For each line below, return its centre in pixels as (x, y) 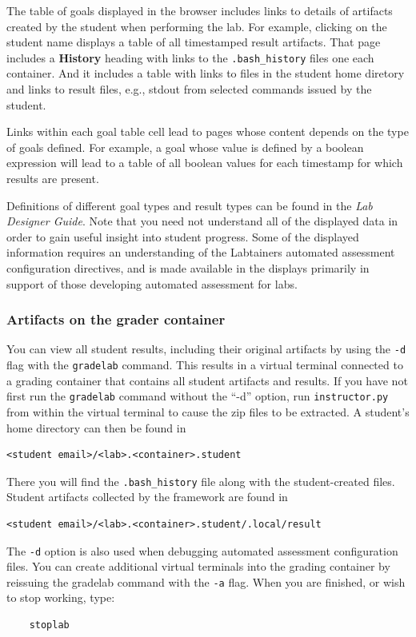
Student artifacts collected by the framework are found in (147, 497)
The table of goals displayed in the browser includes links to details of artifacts (200, 10)
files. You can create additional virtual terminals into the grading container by (198, 566)
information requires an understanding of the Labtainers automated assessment (201, 252)
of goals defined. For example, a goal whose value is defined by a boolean (185, 147)
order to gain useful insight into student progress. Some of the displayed (183, 236)
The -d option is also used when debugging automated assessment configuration (202, 550)
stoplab (49, 625)
